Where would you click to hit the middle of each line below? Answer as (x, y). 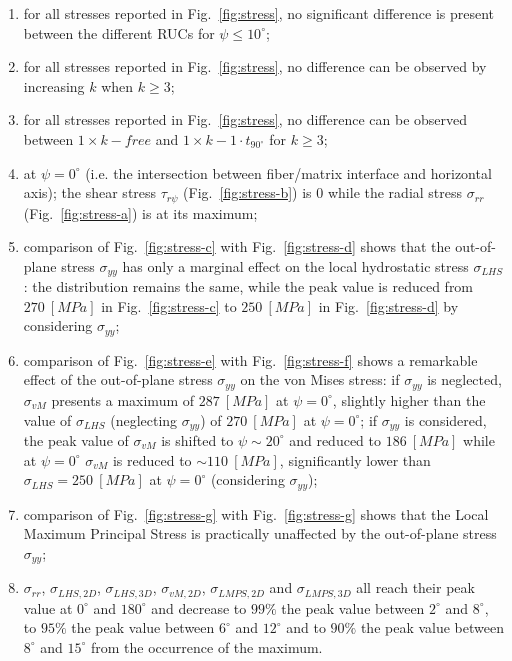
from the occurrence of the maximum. (207, 646)
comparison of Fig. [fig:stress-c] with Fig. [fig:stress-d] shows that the (237, 246)
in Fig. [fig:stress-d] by (388, 305)
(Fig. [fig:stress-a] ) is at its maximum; (140, 212)
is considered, (445, 419)
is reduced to (152, 459)
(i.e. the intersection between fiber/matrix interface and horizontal (288, 172)
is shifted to (197, 439)
